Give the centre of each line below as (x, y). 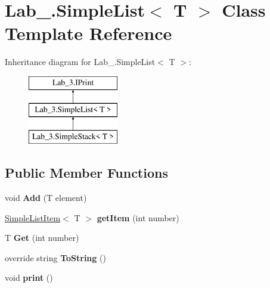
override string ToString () (55, 257)
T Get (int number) (42, 238)
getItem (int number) (138, 217)
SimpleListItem (33, 217)
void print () (29, 278)
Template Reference (89, 33)
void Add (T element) (46, 198)
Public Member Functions (86, 173)
